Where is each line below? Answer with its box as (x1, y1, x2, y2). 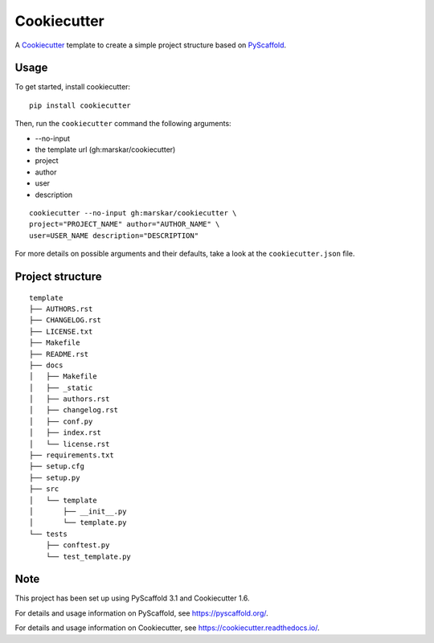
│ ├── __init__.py (29, 506, 127, 516)
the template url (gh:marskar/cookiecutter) (35, 145, 176, 154)
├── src (29, 485, 59, 494)
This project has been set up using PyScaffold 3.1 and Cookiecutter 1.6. (14, 593, 250, 603)
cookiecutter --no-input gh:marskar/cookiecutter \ (29, 208, 237, 217)
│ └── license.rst (29, 439, 110, 448)
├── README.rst (29, 350, 89, 358)
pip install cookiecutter (29, 100, 132, 110)
